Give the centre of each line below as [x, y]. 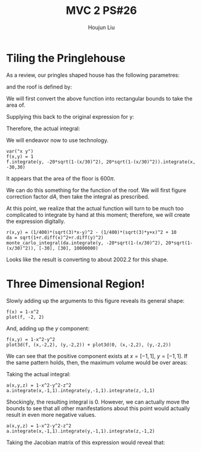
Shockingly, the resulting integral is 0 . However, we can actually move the [98, 402]
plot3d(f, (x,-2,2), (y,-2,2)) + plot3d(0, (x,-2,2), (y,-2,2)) [89, 345]
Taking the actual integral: [39, 374]
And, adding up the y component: [48, 328]
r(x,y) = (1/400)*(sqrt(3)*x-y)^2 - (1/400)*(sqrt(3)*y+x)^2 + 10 [91, 232]
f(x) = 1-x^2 [23, 312]
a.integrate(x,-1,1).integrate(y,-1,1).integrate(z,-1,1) [81, 391]
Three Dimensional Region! [75, 284]
